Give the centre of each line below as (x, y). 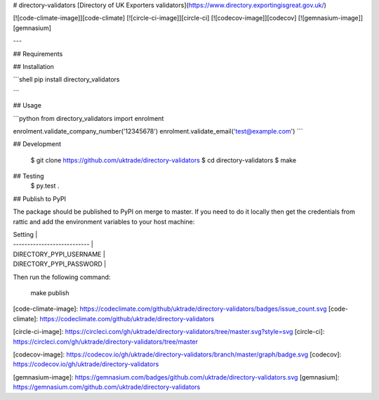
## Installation (33, 66)
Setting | (25, 235)
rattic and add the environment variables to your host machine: (104, 221)
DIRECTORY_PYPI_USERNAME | (59, 254)
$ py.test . (45, 186)
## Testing (28, 176)
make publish (50, 292)
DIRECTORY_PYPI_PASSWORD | (60, 264)
